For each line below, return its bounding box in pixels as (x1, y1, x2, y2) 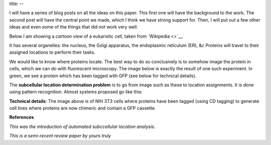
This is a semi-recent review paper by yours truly (9, 133, 111, 139)
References (9, 114, 34, 120)
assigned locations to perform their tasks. (9, 49, 95, 55)
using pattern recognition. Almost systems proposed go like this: (9, 89, 143, 95)
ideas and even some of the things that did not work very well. (9, 24, 138, 30)
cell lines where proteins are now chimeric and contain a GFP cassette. (9, 105, 156, 111)
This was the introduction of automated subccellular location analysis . (9, 123, 156, 129)
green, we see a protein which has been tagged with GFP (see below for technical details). (9, 73, 197, 79)
